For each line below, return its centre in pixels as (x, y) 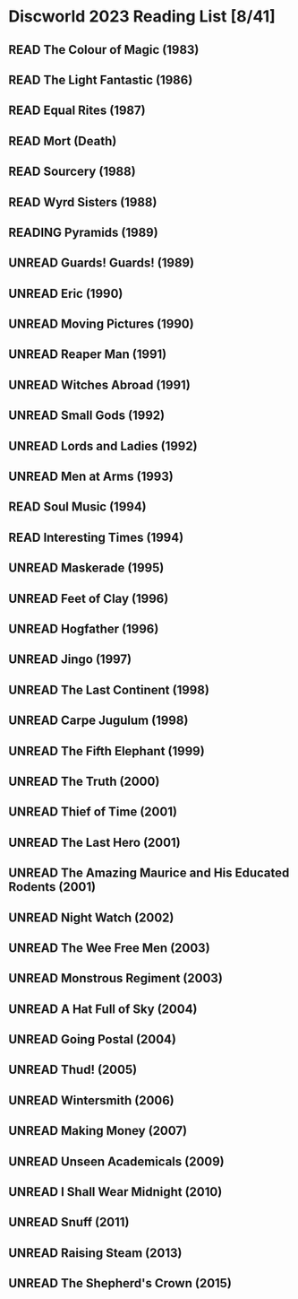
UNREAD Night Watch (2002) (91, 917)
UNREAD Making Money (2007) (98, 1131)
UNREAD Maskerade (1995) (86, 568)
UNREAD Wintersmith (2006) (92, 1100)
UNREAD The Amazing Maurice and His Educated (149, 873)
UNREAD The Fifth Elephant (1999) (106, 751)
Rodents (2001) (52, 887)
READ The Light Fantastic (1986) (101, 79)
